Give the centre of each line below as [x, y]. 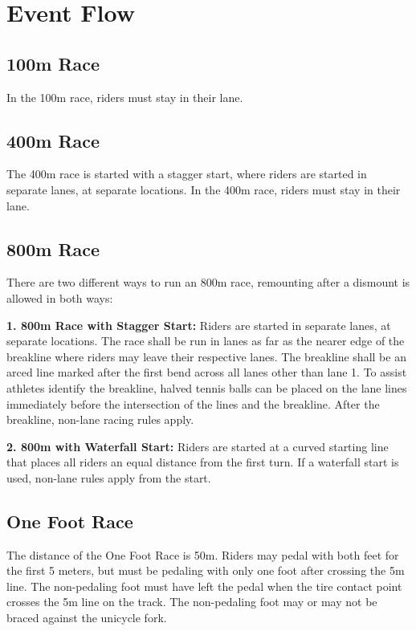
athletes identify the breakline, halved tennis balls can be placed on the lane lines [207, 387]
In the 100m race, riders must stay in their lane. [125, 97]
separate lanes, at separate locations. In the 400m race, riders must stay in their [204, 189]
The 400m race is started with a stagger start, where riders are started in [187, 174]
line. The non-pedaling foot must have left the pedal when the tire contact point [204, 586]
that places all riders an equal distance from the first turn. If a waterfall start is [203, 462]
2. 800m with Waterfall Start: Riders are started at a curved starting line [198, 446]
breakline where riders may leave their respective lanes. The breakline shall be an [206, 356]
